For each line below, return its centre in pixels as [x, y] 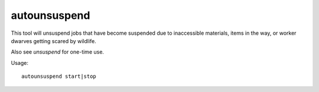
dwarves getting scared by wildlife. [54, 41]
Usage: [20, 63]
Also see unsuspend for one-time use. [58, 52]
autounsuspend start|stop [59, 76]
